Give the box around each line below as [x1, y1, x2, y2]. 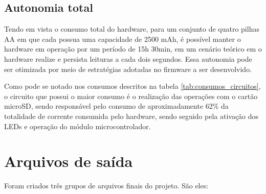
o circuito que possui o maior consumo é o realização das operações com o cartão [4, 90, 258, 101]
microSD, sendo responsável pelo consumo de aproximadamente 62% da [4, 101, 229, 111]
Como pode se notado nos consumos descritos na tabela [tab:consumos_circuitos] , [4, 81, 261, 91]
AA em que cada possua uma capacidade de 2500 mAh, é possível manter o [4, 33, 241, 44]
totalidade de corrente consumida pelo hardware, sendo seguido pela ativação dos [4, 110, 259, 121]
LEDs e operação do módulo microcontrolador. [4, 120, 151, 131]
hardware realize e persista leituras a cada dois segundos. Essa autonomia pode [4, 53, 252, 64]
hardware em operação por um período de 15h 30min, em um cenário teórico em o [4, 43, 262, 54]
